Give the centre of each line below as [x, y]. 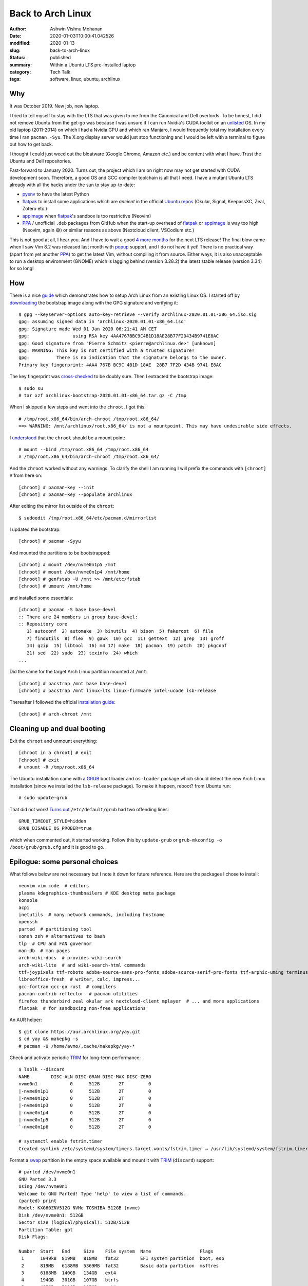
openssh [28, 922]
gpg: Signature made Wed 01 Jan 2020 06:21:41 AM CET [88, 329]
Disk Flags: [34, 1237]
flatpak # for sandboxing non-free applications [82, 1008]
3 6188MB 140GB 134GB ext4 [69, 1273]
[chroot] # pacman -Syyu [50, 541]
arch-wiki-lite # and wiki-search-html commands [82, 965]
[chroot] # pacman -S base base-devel [68, 610]
